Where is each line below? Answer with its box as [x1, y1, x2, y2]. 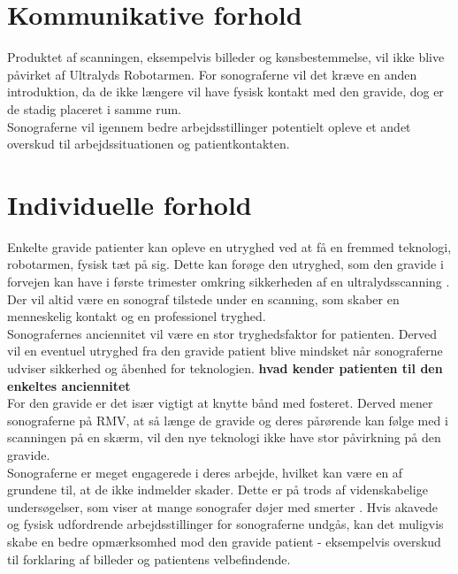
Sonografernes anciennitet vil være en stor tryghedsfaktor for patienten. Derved [7, 324, 438, 342]
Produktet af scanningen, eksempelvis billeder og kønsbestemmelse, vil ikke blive [7, 48, 445, 66]
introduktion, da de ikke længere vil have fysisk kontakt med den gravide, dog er [7, 82, 444, 101]
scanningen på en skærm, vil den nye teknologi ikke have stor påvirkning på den [7, 428, 441, 447]
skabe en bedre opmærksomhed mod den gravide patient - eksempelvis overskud [7, 532, 441, 550]
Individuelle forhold [7, 186, 252, 222]
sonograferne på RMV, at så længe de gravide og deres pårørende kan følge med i [7, 410, 448, 429]
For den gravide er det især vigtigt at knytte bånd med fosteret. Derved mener [7, 394, 433, 412]
